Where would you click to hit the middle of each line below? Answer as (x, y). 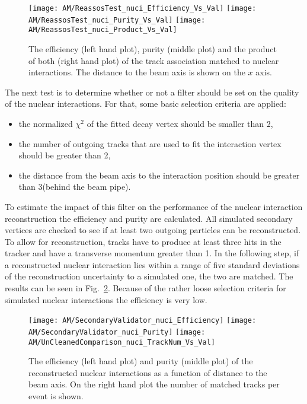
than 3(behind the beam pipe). (75, 187)
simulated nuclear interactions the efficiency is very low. (106, 299)
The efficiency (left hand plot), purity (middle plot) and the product (153, 48)
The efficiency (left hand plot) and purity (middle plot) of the (141, 361)
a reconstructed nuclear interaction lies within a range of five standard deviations (152, 264)
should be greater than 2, (65, 155)
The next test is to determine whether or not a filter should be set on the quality (152, 92)
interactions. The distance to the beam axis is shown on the (137, 72)
